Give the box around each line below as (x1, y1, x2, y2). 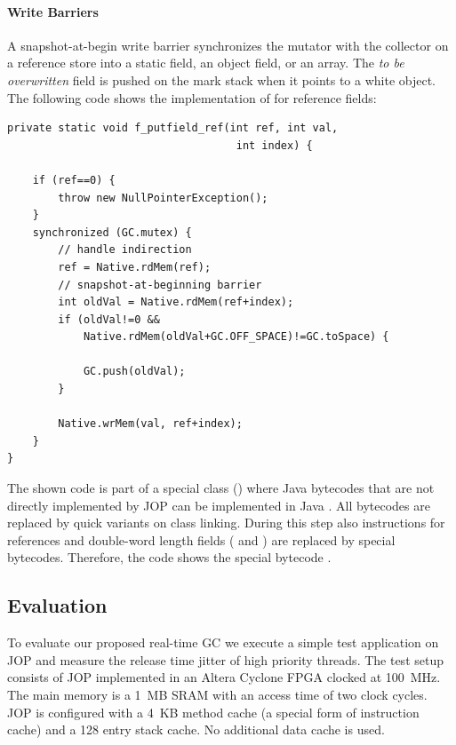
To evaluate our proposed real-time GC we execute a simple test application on (7, 633, 439, 652)
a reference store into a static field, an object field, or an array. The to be (7, 53, 404, 72)
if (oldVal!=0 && (58, 313, 160, 326)
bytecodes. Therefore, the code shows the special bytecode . (7, 548, 332, 567)
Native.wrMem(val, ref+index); (58, 417, 243, 431)
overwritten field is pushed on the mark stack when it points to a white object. (7, 70, 436, 89)
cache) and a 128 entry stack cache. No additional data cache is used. (7, 720, 385, 739)
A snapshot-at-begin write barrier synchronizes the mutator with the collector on (7, 36, 449, 54)
